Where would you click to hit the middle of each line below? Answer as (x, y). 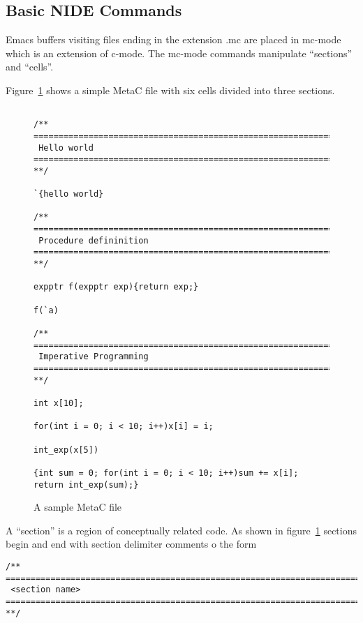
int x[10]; (59, 403)
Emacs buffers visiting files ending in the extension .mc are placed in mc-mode (173, 39)
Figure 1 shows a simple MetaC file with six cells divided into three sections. (170, 90)
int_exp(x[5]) (66, 450)
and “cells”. (30, 67)
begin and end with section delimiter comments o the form (131, 544)
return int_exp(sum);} (86, 485)
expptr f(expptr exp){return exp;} (116, 287)
